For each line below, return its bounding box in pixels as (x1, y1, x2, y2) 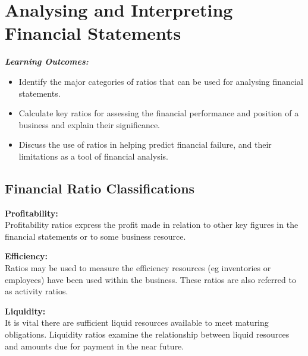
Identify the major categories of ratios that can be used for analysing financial (18, 75, 303, 87)
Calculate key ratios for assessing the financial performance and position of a (18, 107, 299, 119)
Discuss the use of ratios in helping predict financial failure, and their (18, 138, 272, 151)
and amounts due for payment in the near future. (5, 339, 184, 352)
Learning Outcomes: (5, 55, 89, 68)
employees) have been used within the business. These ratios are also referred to (5, 273, 296, 285)
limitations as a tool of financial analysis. (18, 150, 168, 162)
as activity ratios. (5, 285, 68, 297)
